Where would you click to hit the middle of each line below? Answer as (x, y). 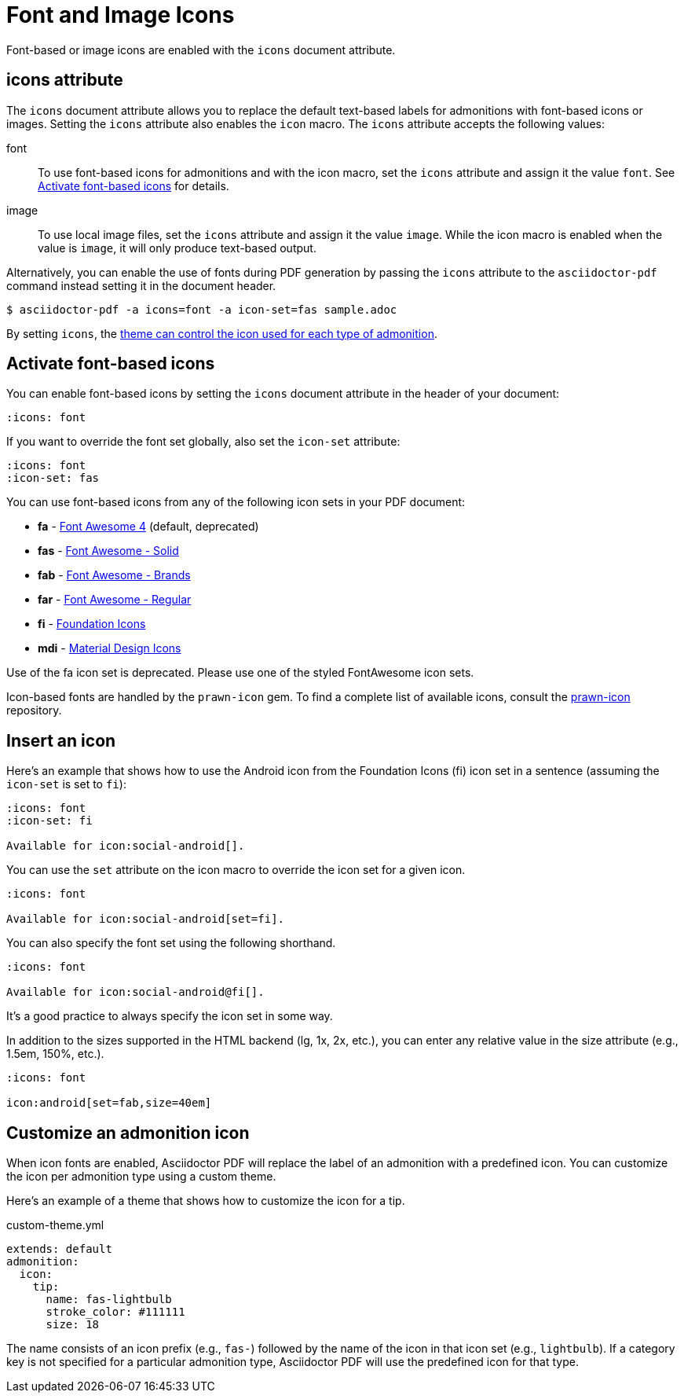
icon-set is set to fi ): (66, 784)
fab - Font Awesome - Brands (114, 575)
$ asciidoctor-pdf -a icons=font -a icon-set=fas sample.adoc (202, 309)
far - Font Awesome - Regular (115, 600)
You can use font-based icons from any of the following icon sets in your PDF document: (236, 502)
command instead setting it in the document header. (141, 285)
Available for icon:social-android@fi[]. (135, 992)
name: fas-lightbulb (109, 1300)
